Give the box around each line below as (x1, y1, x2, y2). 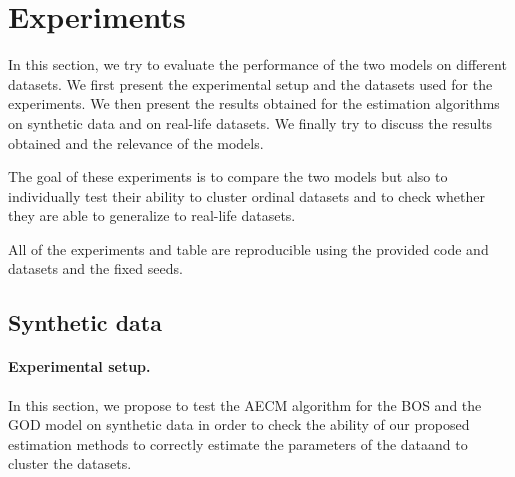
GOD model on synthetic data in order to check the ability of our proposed (8, 414, 470, 435)
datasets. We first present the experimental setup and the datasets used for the (8, 73, 493, 94)
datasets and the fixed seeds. (8, 258, 183, 279)
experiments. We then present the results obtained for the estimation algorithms (8, 93, 500, 114)
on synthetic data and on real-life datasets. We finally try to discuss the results (8, 112, 493, 133)
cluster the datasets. (8, 453, 132, 474)
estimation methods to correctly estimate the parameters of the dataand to (8, 433, 468, 454)
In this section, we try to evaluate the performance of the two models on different (8, 54, 507, 75)
